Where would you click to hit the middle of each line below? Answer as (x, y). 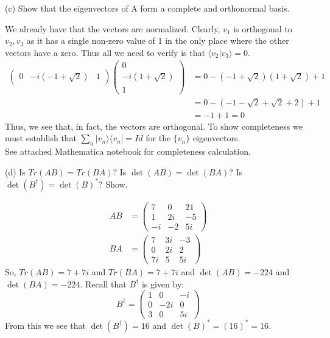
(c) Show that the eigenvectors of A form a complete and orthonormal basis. (147, 8)
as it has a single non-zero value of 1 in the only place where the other (158, 40)
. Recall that (103, 283)
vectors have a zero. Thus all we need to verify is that (105, 52)
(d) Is (15, 171)
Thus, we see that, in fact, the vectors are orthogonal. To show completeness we (154, 126)
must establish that (41, 138)
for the (158, 138)
